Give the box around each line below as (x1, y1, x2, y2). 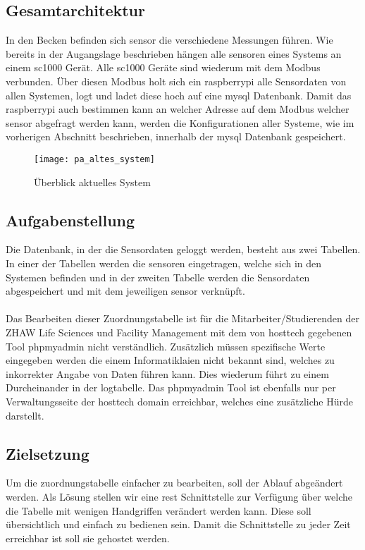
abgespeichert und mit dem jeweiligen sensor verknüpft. (6, 283, 245, 298)
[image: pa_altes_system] (34, 154, 155, 164)
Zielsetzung (6, 442, 89, 464)
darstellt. (6, 408, 44, 422)
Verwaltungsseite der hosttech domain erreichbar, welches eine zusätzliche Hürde (6, 393, 353, 408)
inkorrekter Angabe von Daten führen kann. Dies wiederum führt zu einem (6, 366, 329, 381)
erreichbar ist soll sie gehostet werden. (6, 530, 170, 545)
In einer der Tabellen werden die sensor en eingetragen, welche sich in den (6, 256, 322, 270)
